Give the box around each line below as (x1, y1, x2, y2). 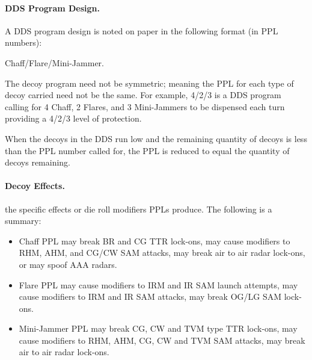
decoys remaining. (5, 156, 71, 169)
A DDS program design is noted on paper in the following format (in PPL (5, 24, 278, 37)
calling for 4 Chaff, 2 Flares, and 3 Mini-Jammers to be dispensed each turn (5, 100, 285, 113)
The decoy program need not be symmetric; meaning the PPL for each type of (5, 76, 294, 89)
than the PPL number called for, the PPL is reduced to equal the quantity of (5, 144, 290, 157)
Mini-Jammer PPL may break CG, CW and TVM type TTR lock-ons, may (19, 322, 298, 335)
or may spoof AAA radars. (19, 258, 117, 270)
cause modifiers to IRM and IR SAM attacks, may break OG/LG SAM (19, 290, 282, 303)
